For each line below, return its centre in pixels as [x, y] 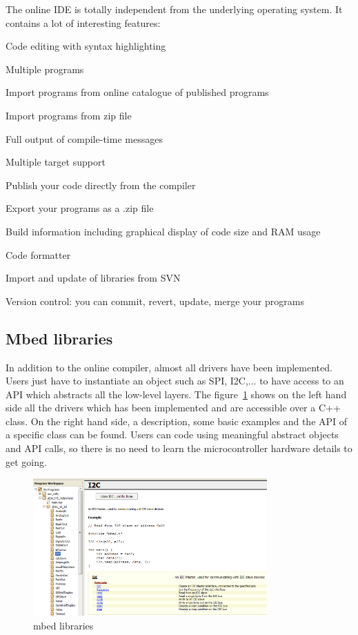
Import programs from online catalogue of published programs [137, 92]
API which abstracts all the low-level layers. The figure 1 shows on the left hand [176, 394]
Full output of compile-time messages [84, 138]
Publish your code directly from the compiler [101, 185]
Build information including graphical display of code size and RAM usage [163, 231]
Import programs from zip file [69, 115]
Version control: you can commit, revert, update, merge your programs [155, 301]
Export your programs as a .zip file [80, 208]
